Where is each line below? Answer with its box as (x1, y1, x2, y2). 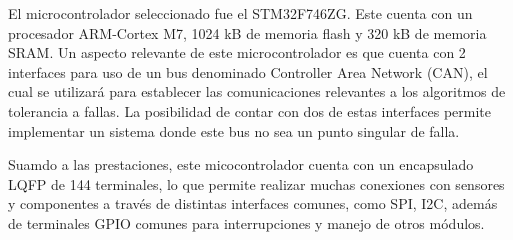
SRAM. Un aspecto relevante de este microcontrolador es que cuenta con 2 (8, 42, 466, 63)
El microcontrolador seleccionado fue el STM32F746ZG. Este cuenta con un (8, 3, 473, 23)
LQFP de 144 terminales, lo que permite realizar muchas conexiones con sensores (8, 173, 505, 194)
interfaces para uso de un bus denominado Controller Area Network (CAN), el (8, 61, 488, 82)
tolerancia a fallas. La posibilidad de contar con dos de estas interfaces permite (8, 100, 492, 121)
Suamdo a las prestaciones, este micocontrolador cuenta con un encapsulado (8, 154, 474, 175)
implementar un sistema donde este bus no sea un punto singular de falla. (8, 120, 460, 141)
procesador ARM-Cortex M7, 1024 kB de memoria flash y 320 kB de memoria (8, 22, 487, 43)
